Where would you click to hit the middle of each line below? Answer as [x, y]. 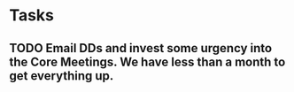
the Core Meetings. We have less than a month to [147, 61]
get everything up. [62, 76]
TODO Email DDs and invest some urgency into [141, 48]
